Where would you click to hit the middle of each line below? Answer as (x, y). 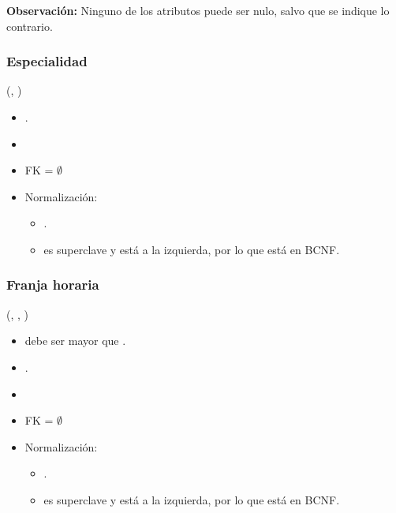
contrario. (30, 26)
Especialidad (47, 61)
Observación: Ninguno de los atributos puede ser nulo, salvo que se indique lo (198, 10)
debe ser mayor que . (75, 341)
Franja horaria (53, 285)
